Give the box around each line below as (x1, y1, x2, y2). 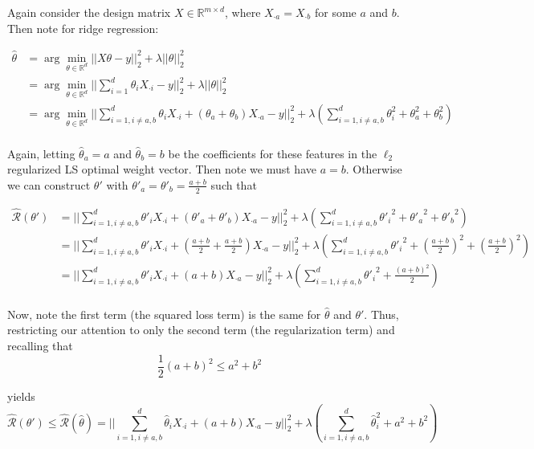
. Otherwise (345, 161, 402, 178)
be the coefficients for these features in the (168, 145, 377, 161)
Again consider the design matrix (7, 4, 171, 20)
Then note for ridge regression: (7, 19, 159, 36)
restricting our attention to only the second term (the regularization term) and (7, 321, 395, 338)
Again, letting (7, 145, 75, 161)
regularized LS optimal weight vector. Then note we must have (7, 161, 316, 178)
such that (210, 176, 257, 193)
